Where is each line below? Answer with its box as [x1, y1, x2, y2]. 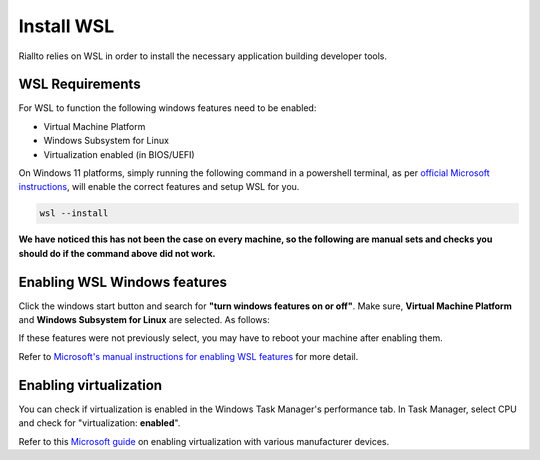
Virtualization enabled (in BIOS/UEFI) [43, 148, 195, 160]
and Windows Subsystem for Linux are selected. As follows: [18, 314, 270, 326]
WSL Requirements [18, 76, 141, 93]
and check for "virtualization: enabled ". [18, 417, 181, 429]
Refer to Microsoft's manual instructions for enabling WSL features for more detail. [18, 350, 359, 362]
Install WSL [18, 15, 115, 37]
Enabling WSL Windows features [18, 273, 228, 290]
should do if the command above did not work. [18, 247, 216, 259]
